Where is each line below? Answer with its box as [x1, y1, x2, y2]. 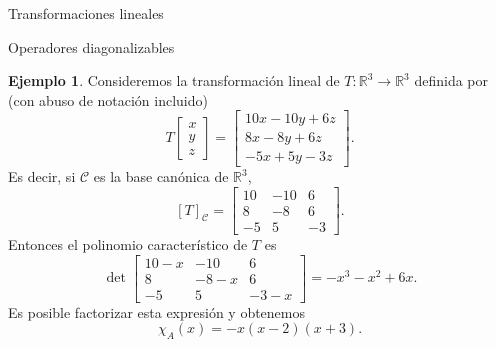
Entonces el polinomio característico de [8, 234, 248, 255]
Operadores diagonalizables [8, 36, 175, 57]
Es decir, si [8, 166, 76, 187]
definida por [414, 70, 489, 91]
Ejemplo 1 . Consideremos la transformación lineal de [8, 70, 340, 91]
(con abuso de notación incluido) [8, 89, 208, 110]
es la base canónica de [93, 166, 229, 187]
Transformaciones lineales [8, 3, 164, 23]
